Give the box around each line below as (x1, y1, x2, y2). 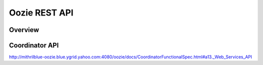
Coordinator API (9, 41, 59, 49)
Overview (9, 26, 39, 34)
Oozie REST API (9, 7, 74, 18)
